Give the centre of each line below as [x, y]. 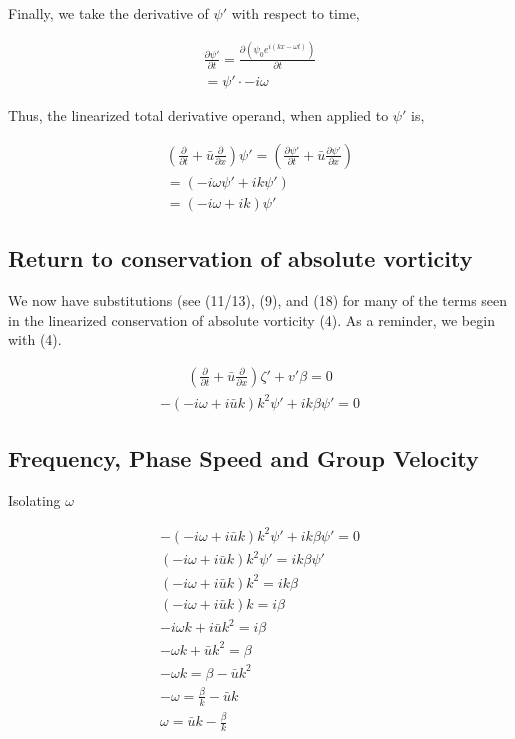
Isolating [34, 499]
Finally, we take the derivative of [108, 13]
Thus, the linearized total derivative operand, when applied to [198, 115]
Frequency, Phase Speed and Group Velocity [243, 457]
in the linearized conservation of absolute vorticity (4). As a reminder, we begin [251, 319]
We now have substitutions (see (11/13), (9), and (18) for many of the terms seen [258, 300]
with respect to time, [295, 13]
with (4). [35, 339]
